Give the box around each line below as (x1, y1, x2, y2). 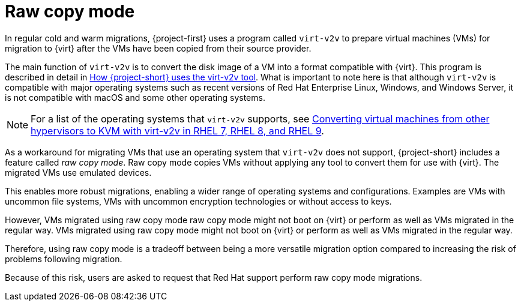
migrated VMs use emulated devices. (5, 167, 152, 178)
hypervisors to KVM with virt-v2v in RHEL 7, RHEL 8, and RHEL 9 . (31, 124, 324, 137)
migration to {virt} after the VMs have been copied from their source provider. (5, 43, 312, 53)
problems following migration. (5, 253, 122, 264)
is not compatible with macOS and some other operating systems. (5, 92, 265, 103)
